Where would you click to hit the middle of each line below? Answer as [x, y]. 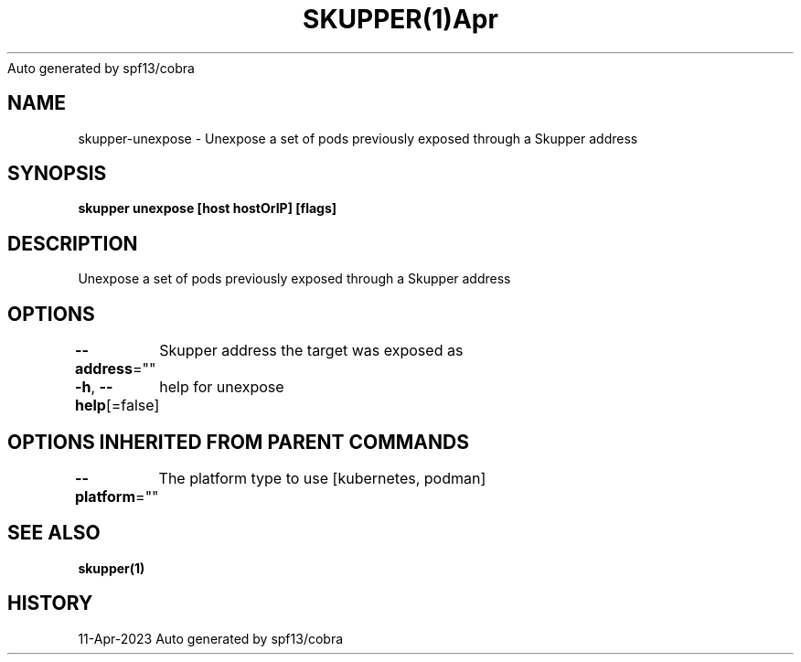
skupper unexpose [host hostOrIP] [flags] [208, 208]
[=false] [133, 406]
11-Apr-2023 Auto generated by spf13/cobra [211, 638]
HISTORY [50, 603]
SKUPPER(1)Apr [400, 19]
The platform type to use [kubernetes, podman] [322, 478]
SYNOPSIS [57, 174]
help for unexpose [222, 387]
